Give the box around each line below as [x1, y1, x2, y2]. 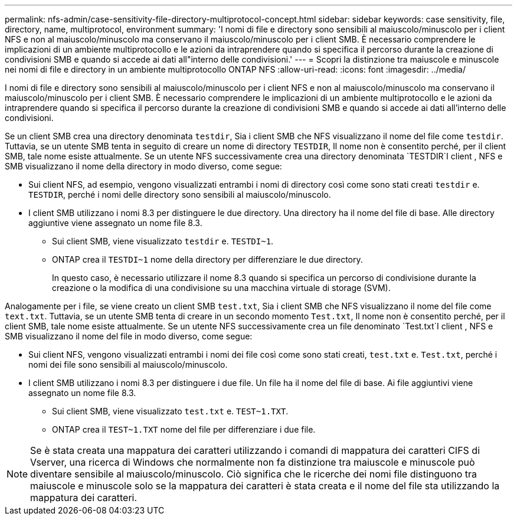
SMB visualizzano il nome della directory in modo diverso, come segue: [5, 161, 282, 171]
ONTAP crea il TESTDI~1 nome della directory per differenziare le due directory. [52, 254, 363, 264]
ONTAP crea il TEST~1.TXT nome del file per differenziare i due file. [52, 424, 316, 434]
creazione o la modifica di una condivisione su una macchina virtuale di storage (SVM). [52, 283, 391, 293]
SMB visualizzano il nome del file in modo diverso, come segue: [5, 331, 253, 341]
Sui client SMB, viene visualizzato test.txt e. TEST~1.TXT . [52, 406, 289, 416]
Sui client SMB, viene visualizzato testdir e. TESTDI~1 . [52, 236, 274, 246]
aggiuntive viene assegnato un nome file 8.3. [28, 218, 202, 228]
